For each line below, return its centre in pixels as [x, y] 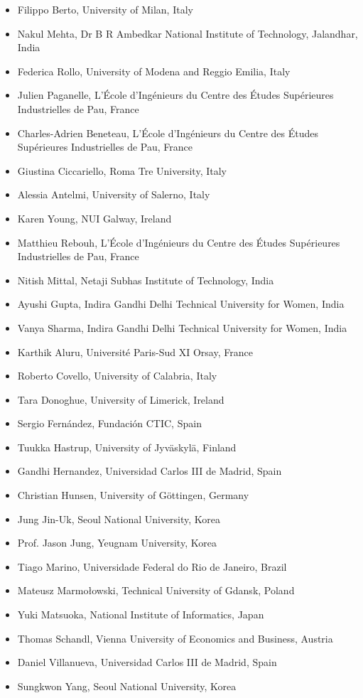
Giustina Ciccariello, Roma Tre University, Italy [122, 170]
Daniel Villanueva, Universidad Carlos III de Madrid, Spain [147, 662]
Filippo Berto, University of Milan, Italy [105, 9]
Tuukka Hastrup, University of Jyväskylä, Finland [127, 447]
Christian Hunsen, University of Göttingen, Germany [133, 495]
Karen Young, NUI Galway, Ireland [94, 218]
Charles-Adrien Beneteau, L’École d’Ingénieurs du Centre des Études [168, 133]
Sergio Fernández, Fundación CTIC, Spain [109, 423]
